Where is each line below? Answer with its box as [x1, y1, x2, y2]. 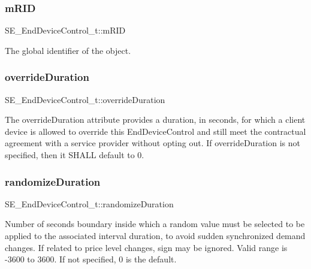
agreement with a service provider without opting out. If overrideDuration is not [5, 137, 300, 149]
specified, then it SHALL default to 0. [5, 149, 144, 161]
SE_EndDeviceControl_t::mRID [5, 24, 126, 37]
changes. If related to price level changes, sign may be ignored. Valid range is [5, 241, 288, 253]
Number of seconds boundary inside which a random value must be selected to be [5, 217, 305, 230]
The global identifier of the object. [5, 44, 131, 56]
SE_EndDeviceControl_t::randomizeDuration [5, 197, 174, 210]
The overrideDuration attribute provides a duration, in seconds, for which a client [5, 113, 306, 126]
